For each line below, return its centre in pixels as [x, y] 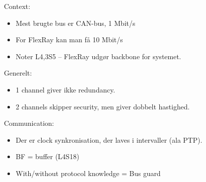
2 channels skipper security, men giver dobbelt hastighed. [103, 106]
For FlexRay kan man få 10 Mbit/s [69, 40]
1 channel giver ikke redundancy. [65, 89]
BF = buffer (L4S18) [47, 156]
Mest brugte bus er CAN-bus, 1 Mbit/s [75, 23]
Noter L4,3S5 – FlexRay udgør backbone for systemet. [98, 56]
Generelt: [18, 73]
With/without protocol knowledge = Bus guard [88, 173]
